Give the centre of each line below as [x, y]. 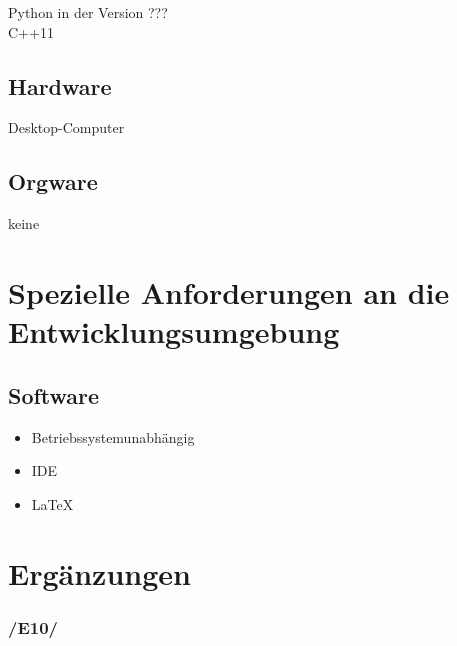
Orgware [53, 181]
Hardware [60, 85]
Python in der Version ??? [88, 12]
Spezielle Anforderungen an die [229, 291]
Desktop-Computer [66, 127]
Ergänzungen [99, 572]
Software [54, 394]
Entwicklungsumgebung [174, 331]
